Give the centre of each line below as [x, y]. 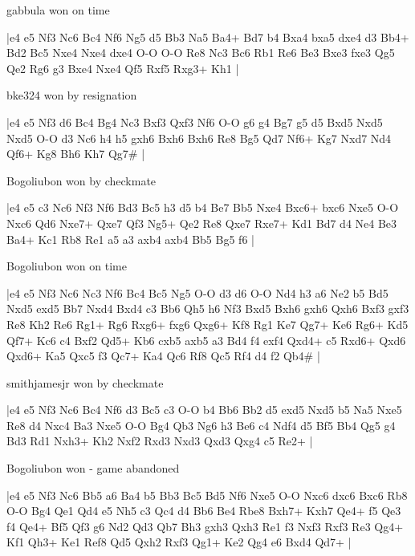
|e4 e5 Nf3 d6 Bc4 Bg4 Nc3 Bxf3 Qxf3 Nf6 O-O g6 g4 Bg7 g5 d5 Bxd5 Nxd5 [195, 122]
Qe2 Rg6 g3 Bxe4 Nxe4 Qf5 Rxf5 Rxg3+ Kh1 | [123, 68]
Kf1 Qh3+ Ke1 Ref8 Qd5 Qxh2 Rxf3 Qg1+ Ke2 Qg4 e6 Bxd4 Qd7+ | [179, 542]
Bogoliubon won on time [67, 266]
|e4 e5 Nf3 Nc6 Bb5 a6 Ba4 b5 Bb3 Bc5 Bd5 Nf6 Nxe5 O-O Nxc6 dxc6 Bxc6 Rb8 [207, 495]
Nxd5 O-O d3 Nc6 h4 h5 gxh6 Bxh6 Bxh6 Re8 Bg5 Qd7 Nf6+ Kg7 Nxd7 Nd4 [199, 138]
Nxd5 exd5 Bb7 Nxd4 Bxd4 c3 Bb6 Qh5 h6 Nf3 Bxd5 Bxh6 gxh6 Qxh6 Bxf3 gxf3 [208, 308]
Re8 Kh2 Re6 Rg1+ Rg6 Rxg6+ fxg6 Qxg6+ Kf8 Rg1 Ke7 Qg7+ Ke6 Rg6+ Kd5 [207, 324]
